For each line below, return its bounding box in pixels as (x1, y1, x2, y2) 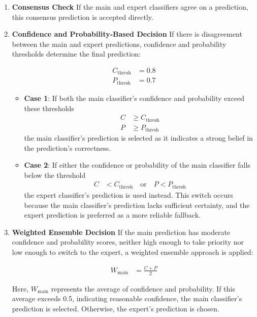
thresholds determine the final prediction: (12, 48, 141, 59)
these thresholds (24, 102, 74, 113)
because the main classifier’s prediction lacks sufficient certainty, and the (24, 199, 250, 210)
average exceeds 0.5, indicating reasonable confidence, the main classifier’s (12, 293, 242, 304)
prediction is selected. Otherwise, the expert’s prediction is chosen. (12, 303, 219, 313)
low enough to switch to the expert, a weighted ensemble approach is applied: (12, 246, 253, 257)
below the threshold (24, 169, 86, 180)
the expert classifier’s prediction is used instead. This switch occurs (24, 189, 234, 200)
